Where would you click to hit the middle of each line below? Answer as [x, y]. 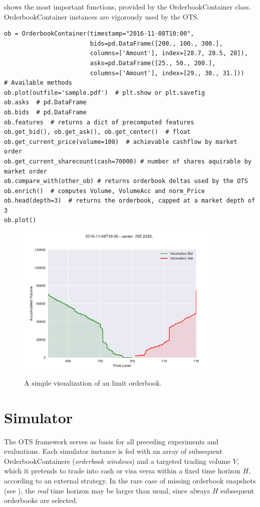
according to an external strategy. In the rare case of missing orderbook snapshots [130, 480]
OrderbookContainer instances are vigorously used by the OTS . [102, 16]
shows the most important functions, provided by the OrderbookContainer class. [128, 7]
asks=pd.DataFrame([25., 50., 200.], [153, 63]
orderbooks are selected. [41, 500]
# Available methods [38, 83]
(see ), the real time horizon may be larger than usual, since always [107, 490]
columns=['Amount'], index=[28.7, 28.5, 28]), [169, 53]
